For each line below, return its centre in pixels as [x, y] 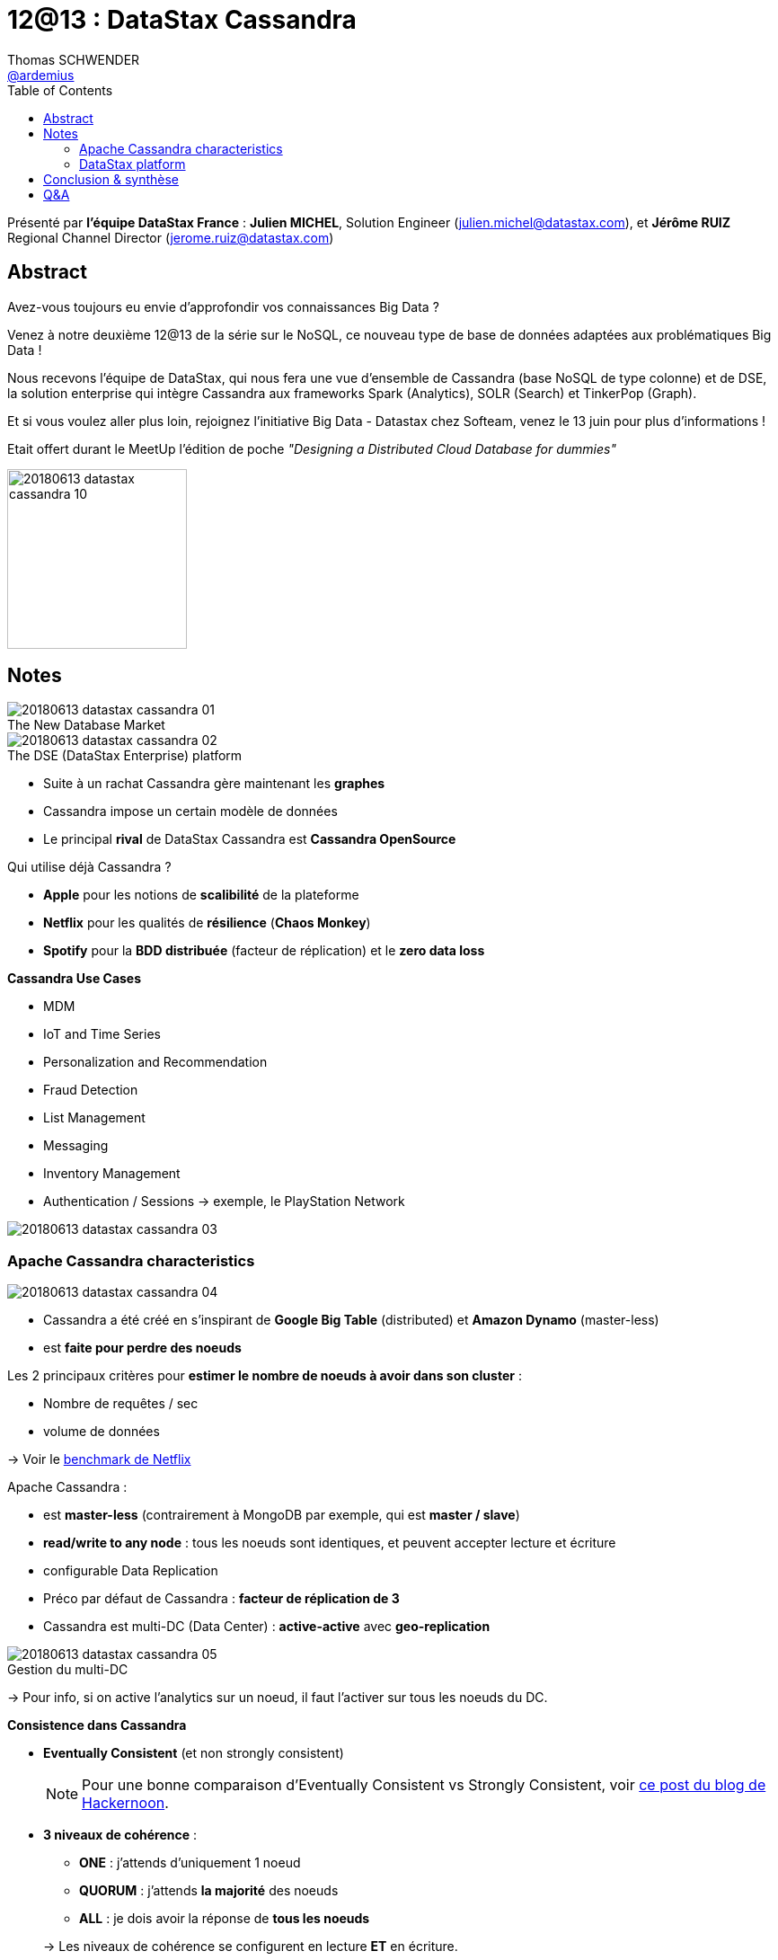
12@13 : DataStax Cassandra [182, 20]
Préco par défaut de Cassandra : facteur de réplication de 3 [221, 1599]
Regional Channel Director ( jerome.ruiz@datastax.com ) [171, 237]
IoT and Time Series [102, 1034]
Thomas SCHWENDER [74, 59]
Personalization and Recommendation [155, 1062]
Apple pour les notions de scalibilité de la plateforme [201, 895]
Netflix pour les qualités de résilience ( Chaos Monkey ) [207, 923]
